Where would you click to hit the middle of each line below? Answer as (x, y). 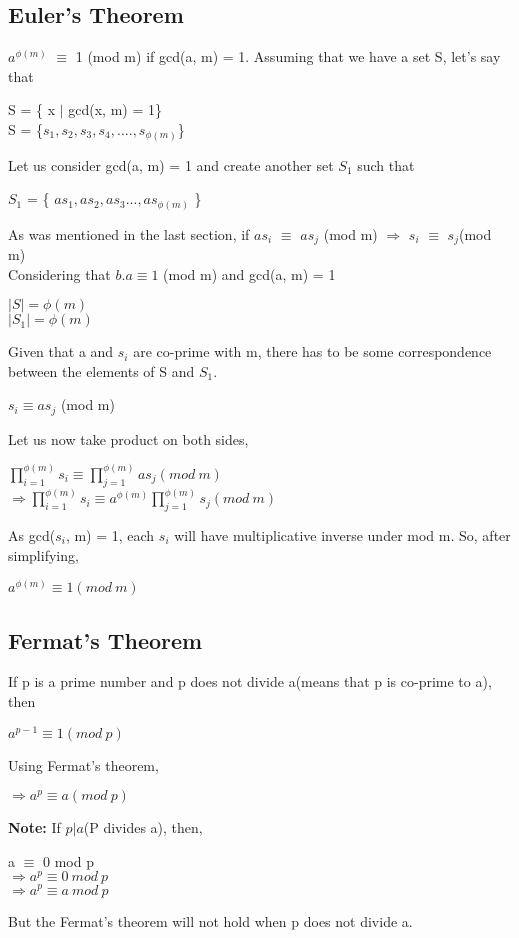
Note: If (34, 827)
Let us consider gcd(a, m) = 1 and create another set (171, 164)
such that (386, 164)
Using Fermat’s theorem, (83, 764)
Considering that (59, 273)
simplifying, (43, 554)
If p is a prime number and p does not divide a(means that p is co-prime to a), (250, 681)
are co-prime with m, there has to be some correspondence (312, 351)
